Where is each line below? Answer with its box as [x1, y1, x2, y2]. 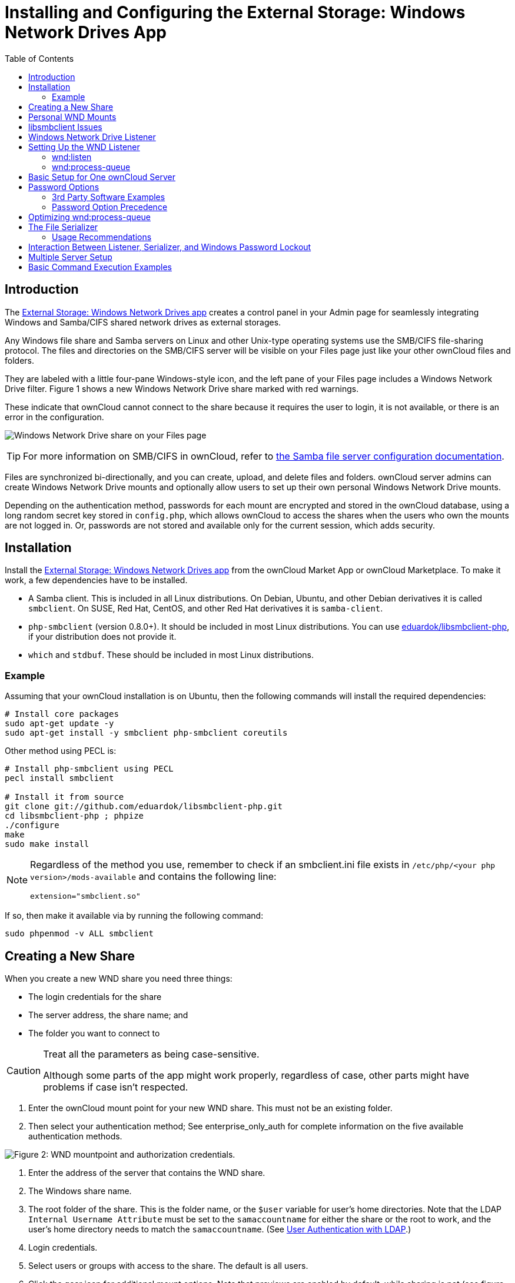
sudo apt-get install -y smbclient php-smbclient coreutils [5, 728, 288, 738]
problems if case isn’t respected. [43, 1081, 188, 1093]
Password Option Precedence [52, 201, 168, 212]
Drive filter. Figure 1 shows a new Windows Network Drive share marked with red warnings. [5, 383, 359, 394]
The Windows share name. [28, 1186, 132, 1196]
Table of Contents [5, 53, 74, 64]
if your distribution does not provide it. [28, 631, 177, 642]
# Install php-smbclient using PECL [5, 764, 174, 774]
